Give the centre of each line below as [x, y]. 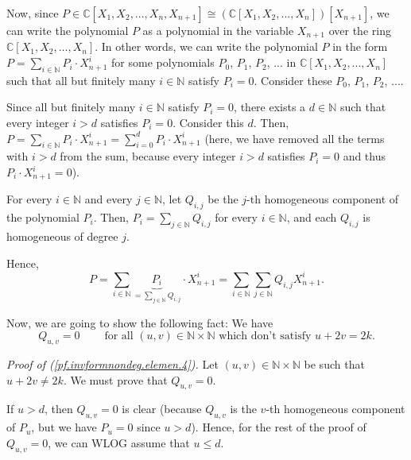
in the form [360, 46]
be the [223, 199]
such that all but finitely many [81, 80]
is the [243, 409]
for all [119, 336]
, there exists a [270, 107]
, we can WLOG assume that [119, 442]
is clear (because [162, 409]
